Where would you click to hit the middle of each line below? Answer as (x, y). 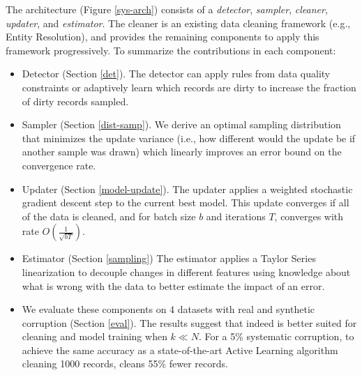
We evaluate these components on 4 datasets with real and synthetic (168, 309)
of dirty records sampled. (75, 101)
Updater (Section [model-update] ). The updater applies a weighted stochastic (187, 189)
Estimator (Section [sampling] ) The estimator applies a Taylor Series (169, 258)
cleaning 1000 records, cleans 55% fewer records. (125, 363)
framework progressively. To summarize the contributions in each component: (171, 50)
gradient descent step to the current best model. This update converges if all (186, 202)
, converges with (309, 216)
